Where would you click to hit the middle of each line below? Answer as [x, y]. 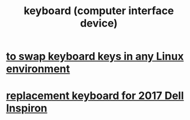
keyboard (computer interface [99, 11]
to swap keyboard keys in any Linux [95, 56]
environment [38, 69]
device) [99, 23]
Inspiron [27, 109]
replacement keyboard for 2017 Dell [95, 96]
